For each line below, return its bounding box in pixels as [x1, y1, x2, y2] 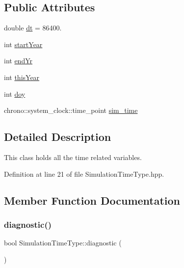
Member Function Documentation [4, 192, 181, 208]
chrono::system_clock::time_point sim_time [4, 105, 138, 115]
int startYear [4, 39, 43, 49]
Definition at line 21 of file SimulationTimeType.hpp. [4, 168, 164, 179]
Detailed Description [4, 129, 111, 144]
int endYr [4, 55, 33, 66]
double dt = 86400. [4, 23, 62, 33]
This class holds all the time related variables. [4, 152, 142, 162]
